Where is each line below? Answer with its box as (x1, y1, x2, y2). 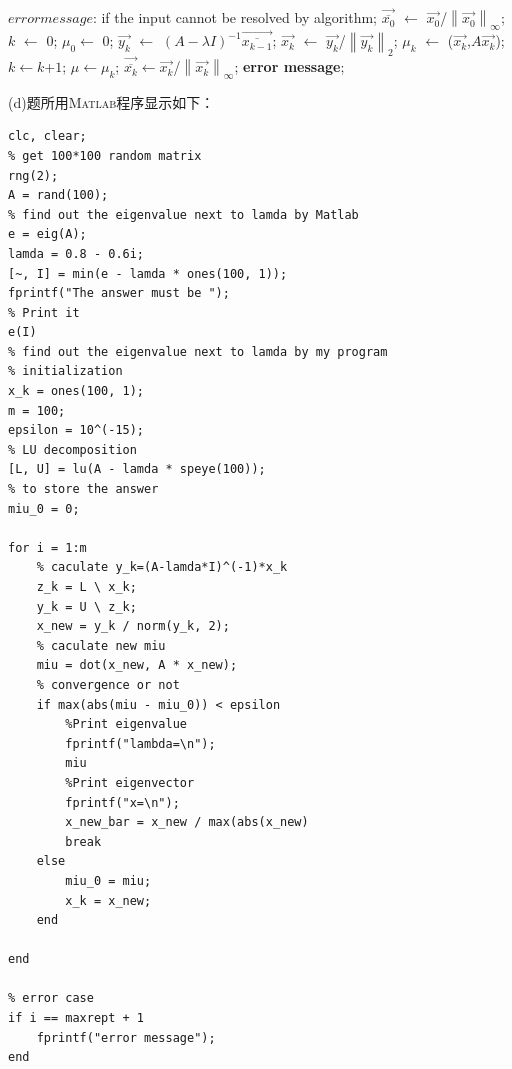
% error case (8, 991, 94, 1006)
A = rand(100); (8, 188, 109, 203)
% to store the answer (8, 482, 159, 497)
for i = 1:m (8, 540, 87, 555)
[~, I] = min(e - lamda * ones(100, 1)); (8, 266, 288, 281)
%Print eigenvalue (65, 717, 187, 732)
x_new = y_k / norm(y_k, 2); (36, 619, 230, 634)
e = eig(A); (8, 227, 87, 242)
